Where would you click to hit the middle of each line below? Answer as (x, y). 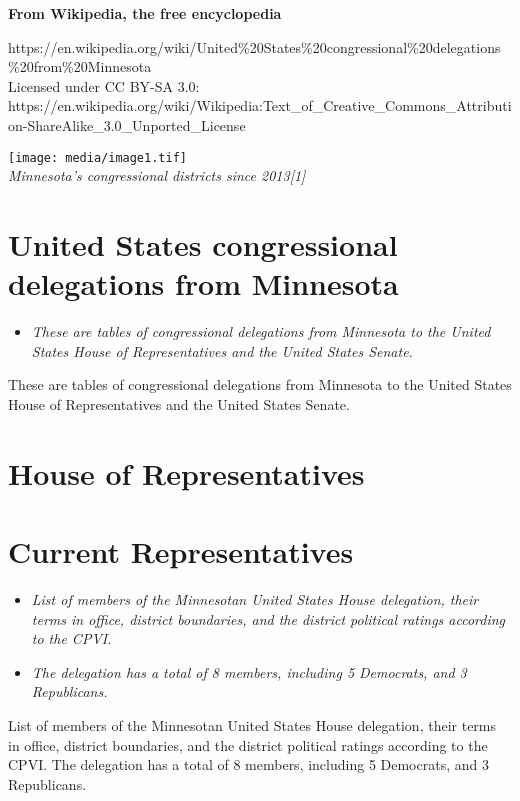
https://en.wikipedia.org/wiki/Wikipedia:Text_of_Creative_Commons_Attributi (260, 105)
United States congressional (203, 244)
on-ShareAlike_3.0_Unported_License (127, 124)
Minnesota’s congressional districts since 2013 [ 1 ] (157, 175)
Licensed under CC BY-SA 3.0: (104, 85)
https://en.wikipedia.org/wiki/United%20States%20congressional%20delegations (254, 46)
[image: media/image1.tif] (97, 157)
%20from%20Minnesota (80, 66)
